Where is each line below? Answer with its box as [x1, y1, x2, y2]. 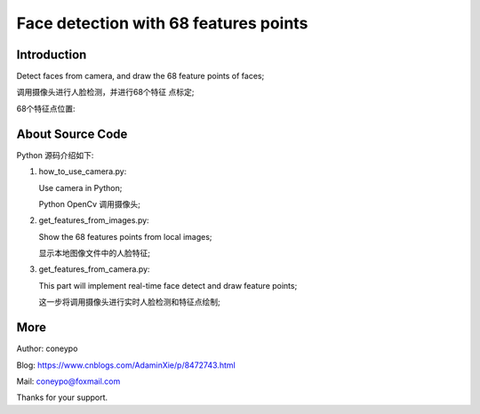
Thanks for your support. [16, 392, 108, 403]
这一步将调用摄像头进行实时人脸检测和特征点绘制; [38, 297, 221, 307]
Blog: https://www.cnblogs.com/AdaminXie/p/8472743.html [16, 360, 236, 370]
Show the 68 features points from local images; [38, 231, 212, 242]
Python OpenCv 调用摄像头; [38, 198, 141, 209]
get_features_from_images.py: [38, 215, 150, 226]
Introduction [16, 47, 87, 62]
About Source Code [16, 126, 128, 141]
